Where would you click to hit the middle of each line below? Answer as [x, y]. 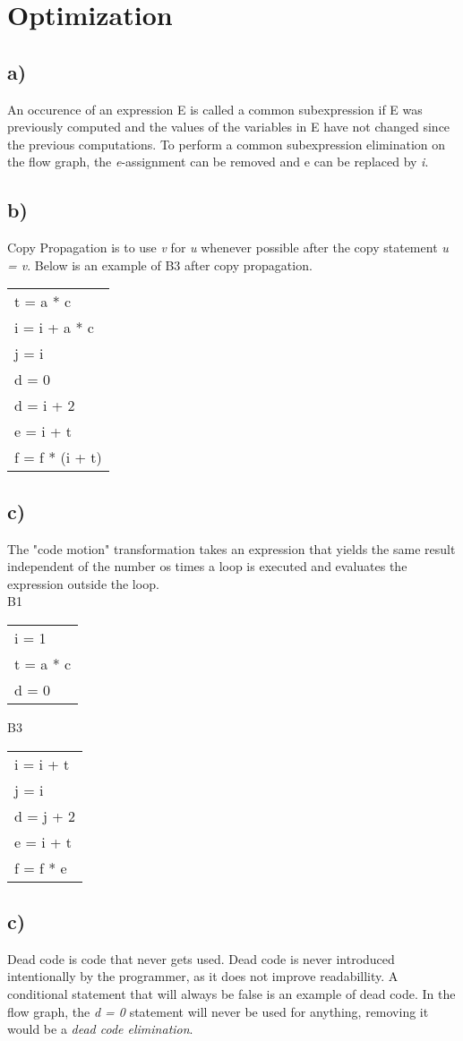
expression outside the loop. [83, 583]
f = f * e [41, 867]
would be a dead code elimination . [100, 1029]
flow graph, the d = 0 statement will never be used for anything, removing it [218, 1011]
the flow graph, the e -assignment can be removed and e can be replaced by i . [218, 162]
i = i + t [42, 764]
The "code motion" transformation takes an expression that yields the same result [231, 548]
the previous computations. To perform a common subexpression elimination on [227, 144]
